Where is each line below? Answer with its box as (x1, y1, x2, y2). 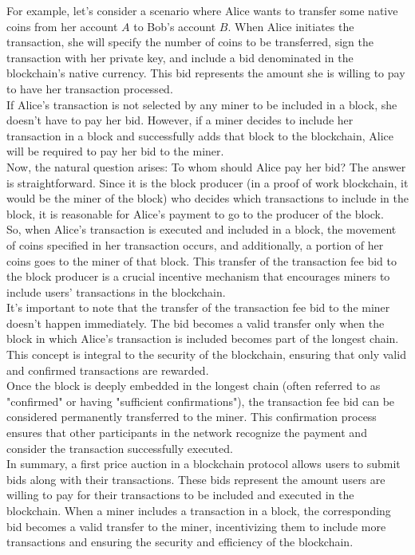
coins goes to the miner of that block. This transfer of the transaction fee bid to (6, 252, 397, 269)
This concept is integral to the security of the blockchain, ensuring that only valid (6, 346, 406, 363)
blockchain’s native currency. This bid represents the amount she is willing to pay (6, 65, 405, 81)
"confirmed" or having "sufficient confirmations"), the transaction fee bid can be (6, 392, 395, 409)
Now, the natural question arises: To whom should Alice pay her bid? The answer (6, 158, 406, 175)
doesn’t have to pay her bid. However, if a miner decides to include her (6, 112, 354, 128)
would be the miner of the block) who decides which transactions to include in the (6, 190, 409, 207)
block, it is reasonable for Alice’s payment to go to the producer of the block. (6, 205, 384, 222)
